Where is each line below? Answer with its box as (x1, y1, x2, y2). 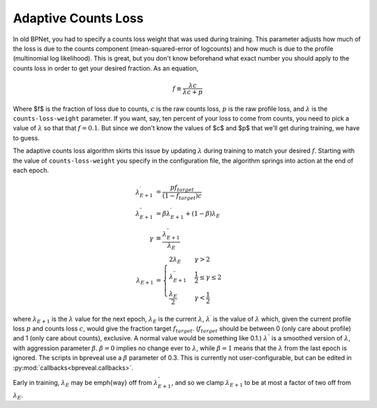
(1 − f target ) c (162, 192, 202, 202)
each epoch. (13, 166, 49, 174)
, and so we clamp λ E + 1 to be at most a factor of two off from (171, 378, 352, 388)
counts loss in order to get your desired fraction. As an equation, (13, 63, 199, 73)
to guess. (13, 133, 40, 142)
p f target (170, 183, 195, 193)
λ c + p (182, 88, 203, 96)
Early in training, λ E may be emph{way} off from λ (13, 378, 158, 388)
